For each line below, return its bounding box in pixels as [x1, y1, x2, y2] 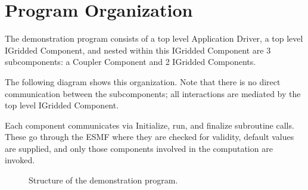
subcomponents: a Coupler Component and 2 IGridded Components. [5, 55, 256, 68]
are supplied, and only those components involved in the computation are [5, 142, 273, 154]
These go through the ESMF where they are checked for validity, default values [5, 130, 294, 143]
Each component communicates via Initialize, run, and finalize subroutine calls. [5, 119, 294, 131]
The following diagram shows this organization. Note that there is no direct [5, 75, 281, 88]
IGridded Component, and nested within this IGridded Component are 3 [5, 43, 271, 56]
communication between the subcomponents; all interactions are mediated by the [5, 87, 301, 99]
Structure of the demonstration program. [29, 174, 178, 186]
